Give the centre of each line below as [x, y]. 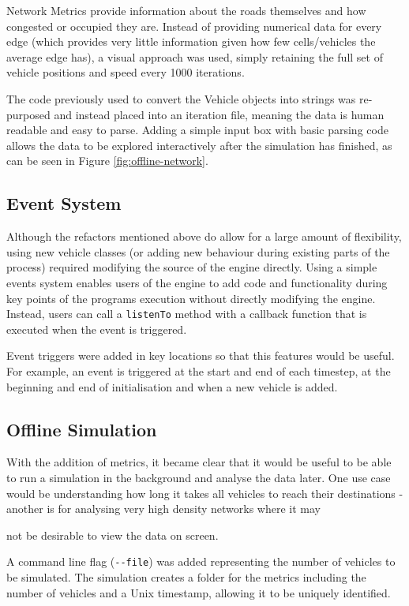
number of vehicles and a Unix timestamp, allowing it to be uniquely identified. [199, 592]
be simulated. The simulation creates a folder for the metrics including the [186, 576]
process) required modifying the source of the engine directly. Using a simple [192, 267]
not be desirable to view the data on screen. [113, 535]
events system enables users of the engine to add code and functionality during [197, 282]
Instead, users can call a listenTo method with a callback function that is [187, 314]
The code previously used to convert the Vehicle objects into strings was [181, 98]
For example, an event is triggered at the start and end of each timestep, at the [199, 370]
